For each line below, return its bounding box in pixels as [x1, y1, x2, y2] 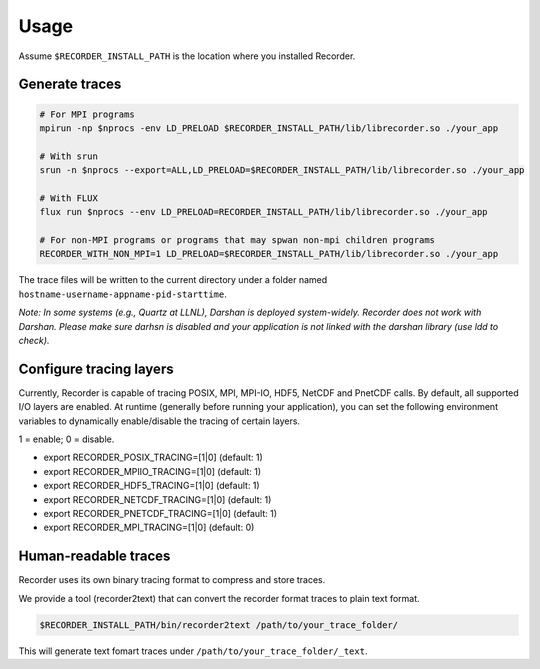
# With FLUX [39, 192, 99, 204]
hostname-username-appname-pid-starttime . [18, 288, 227, 300]
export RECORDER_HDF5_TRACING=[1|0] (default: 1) [43, 480, 260, 492]
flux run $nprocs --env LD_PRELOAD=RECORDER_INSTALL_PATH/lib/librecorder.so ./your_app [39, 206, 489, 218]
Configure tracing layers [18, 360, 174, 377]
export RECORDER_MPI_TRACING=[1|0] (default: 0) [43, 521, 255, 534]
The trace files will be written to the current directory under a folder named [18, 274, 328, 286]
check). [18, 335, 50, 346]
